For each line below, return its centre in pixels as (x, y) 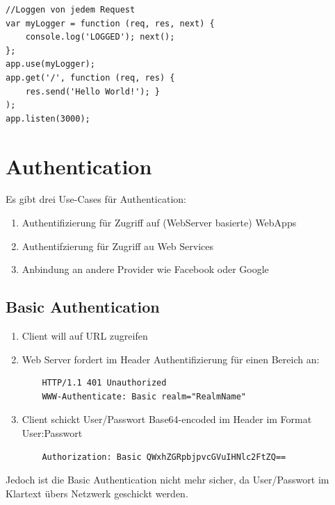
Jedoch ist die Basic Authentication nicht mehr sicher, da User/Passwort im (167, 480)
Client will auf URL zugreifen (85, 336)
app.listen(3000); (48, 118)
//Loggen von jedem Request (71, 10)
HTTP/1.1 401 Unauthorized (104, 383)
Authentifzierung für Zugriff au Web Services (118, 246)
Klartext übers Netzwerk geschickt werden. (97, 493)
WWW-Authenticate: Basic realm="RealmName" (144, 396)
